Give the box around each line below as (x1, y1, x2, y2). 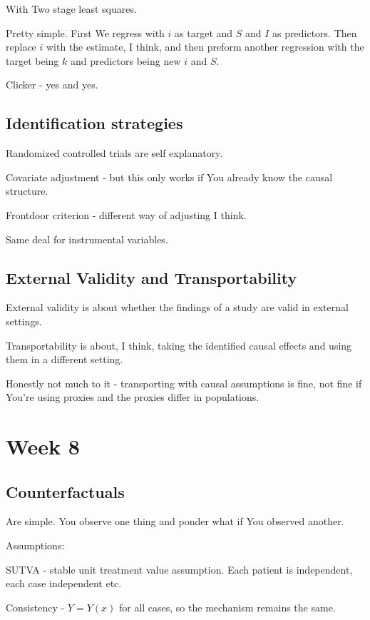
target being (6, 53, 59, 68)
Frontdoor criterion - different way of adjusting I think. (6, 207, 247, 222)
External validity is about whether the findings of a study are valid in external (6, 300, 349, 315)
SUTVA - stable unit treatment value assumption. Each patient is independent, (6, 561, 353, 576)
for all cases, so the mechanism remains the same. (118, 599, 336, 614)
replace (6, 39, 36, 54)
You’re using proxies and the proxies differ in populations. (6, 390, 259, 405)
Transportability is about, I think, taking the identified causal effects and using (6, 337, 352, 352)
